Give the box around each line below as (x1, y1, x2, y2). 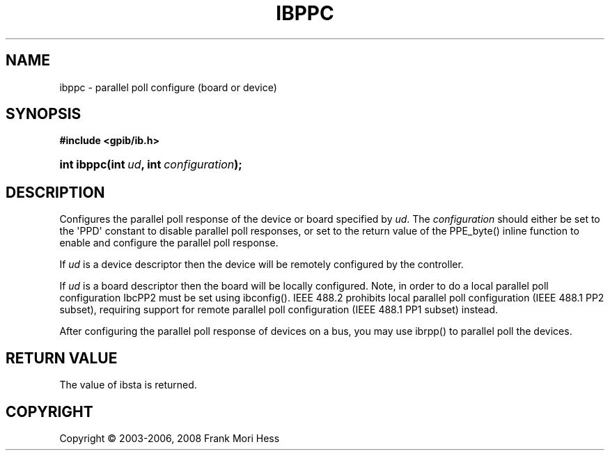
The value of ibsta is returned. (59, 379, 197, 391)
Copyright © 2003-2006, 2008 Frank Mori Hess (59, 432, 280, 444)
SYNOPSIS (6, 105, 81, 123)
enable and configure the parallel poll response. (59, 237, 279, 249)
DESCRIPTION (6, 183, 105, 201)
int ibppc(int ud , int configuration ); (59, 157, 242, 172)
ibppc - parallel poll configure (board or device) (59, 81, 277, 93)
